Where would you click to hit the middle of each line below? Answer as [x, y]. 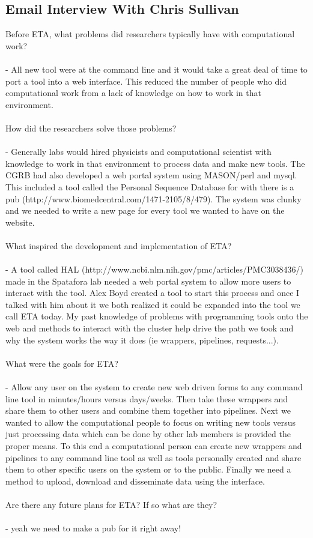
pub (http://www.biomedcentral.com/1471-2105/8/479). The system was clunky [153, 198]
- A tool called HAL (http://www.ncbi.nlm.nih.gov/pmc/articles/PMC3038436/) [154, 269]
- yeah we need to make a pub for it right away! [93, 528]
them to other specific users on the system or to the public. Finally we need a [148, 469]
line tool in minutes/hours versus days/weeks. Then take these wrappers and [147, 398]
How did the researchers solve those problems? [91, 128]
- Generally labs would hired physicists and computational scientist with [138, 152]
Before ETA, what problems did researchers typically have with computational [150, 34]
